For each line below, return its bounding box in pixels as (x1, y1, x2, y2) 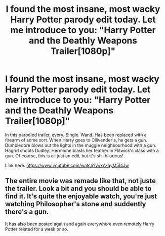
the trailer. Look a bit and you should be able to (5, 185, 152, 193)
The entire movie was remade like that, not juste (5, 177, 156, 185)
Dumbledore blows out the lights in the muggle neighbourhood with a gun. (5, 142, 157, 148)
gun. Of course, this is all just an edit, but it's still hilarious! (5, 152, 124, 159)
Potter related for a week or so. (5, 226, 68, 232)
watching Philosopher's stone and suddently (5, 200, 146, 208)
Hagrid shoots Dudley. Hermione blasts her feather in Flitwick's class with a (5, 147, 159, 153)
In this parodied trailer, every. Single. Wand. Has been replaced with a (5, 132, 147, 138)
